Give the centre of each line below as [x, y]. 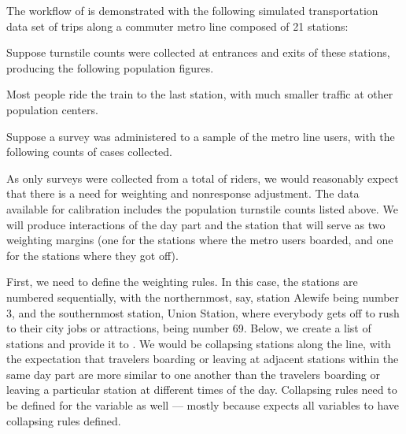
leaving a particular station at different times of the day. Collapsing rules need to [202, 389]
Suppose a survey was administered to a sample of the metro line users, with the [201, 136]
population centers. [52, 109]
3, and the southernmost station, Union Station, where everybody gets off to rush [203, 312]
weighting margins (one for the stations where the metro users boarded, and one [200, 240]
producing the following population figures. [110, 67]
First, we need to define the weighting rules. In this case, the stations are [182, 282]
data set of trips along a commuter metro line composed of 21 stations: [177, 26]
